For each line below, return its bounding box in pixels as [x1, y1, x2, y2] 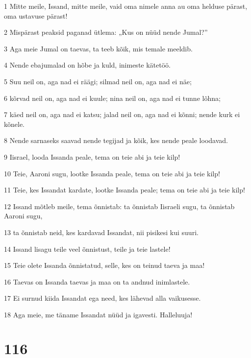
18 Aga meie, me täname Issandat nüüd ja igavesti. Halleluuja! [4, 309, 193, 319]
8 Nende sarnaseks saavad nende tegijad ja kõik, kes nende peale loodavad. [4, 135, 228, 145]
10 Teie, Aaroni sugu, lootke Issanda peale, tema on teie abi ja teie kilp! [4, 168, 220, 178]
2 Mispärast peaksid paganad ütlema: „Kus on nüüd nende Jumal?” [4, 27, 208, 37]
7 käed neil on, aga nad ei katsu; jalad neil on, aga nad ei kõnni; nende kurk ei [4, 109, 240, 119]
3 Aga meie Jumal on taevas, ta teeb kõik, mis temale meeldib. [4, 43, 193, 53]
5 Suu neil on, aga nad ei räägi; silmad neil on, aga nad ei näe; [4, 76, 192, 86]
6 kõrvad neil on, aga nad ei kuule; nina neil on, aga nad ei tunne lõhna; [4, 93, 221, 103]
